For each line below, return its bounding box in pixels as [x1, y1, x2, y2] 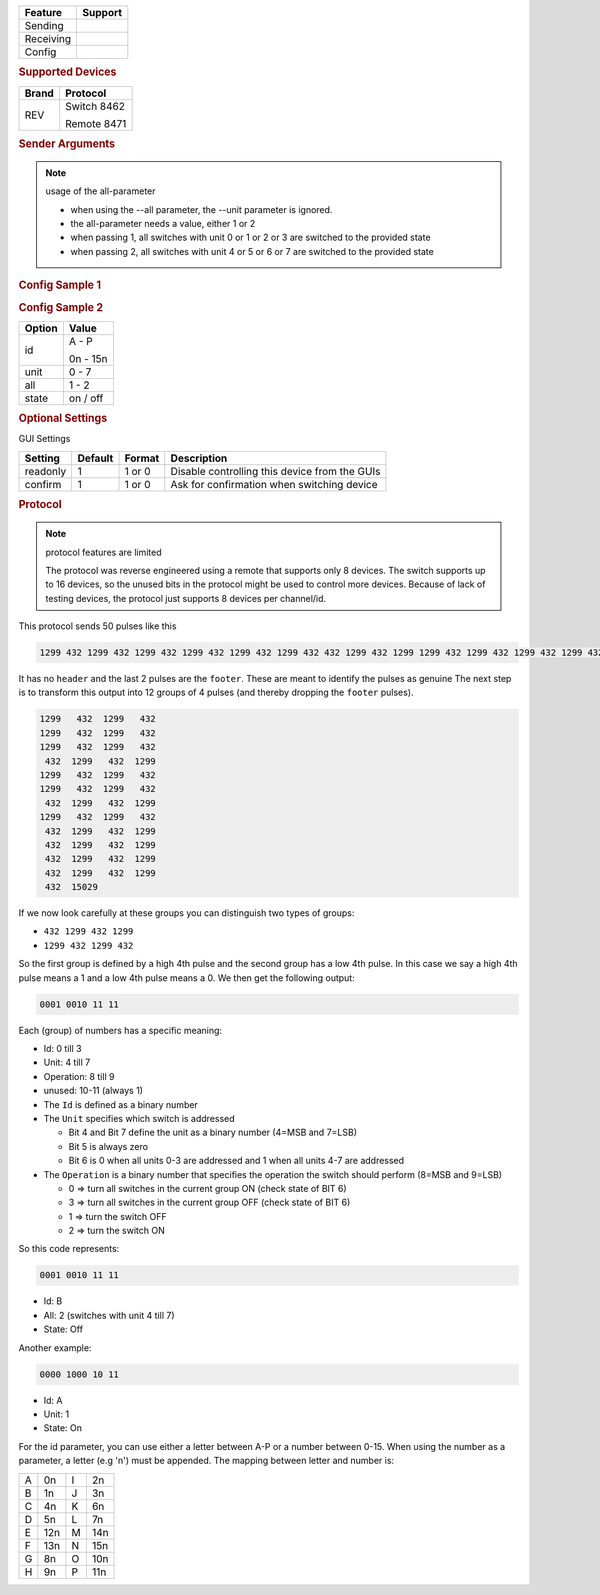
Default [77, 451, 114, 465]
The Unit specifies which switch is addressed [43, 1112, 235, 1124]
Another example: [18, 1341, 92, 1354]
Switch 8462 [65, 99, 125, 113]
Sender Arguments [18, 137, 115, 151]
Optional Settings [18, 411, 108, 425]
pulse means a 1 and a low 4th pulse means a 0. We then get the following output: [18, 971, 355, 984]
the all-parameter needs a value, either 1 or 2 [70, 218, 256, 230]
